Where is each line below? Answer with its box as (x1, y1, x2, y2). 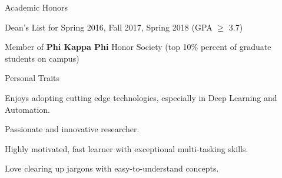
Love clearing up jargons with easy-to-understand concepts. (5, 162, 219, 174)
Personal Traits (5, 72, 59, 84)
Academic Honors (5, 1, 68, 13)
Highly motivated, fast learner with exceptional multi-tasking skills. (5, 142, 248, 155)
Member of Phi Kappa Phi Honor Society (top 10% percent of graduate (5, 41, 271, 53)
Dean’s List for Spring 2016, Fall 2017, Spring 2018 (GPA (5, 21, 213, 33)
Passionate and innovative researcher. (5, 123, 140, 135)
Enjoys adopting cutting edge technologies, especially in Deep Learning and (5, 91, 277, 103)
